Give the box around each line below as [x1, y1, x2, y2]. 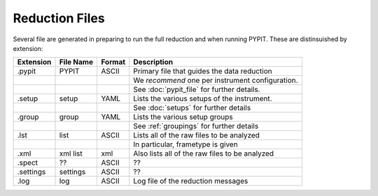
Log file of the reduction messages [133, 176, 248, 186]
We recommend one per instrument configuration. [133, 75, 298, 85]
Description [133, 57, 174, 67]
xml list [59, 149, 83, 158]
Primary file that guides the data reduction [133, 66, 272, 76]
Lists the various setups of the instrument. [133, 94, 272, 104]
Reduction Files [13, 10, 105, 26]
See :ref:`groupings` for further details [133, 121, 259, 131]
